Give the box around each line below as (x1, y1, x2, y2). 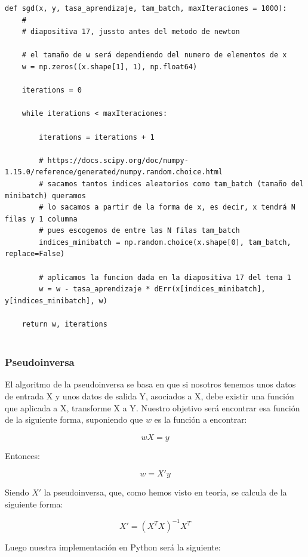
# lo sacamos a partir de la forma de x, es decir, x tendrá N (39, 203, 295, 212)
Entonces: (5, 449, 40, 461)
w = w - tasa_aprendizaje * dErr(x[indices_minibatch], (39, 285, 266, 294)
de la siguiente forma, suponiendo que (5, 413, 143, 426)
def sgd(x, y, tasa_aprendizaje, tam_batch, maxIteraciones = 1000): (5, 4, 287, 13)
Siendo (5, 486, 29, 498)
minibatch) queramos (5, 191, 87, 200)
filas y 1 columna (5, 214, 78, 223)
